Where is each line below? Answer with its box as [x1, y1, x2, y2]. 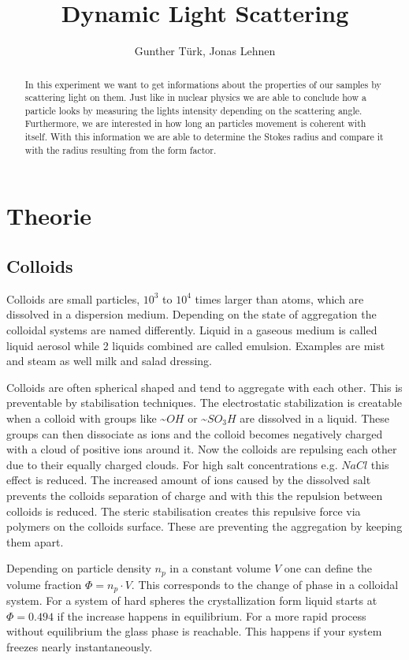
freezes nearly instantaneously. [6, 639, 153, 655]
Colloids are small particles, [6, 290, 140, 307]
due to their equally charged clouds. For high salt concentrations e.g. [6, 456, 338, 472]
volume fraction [6, 576, 82, 592]
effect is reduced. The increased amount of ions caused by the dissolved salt [6, 472, 371, 488]
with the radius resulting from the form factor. [24, 143, 217, 156]
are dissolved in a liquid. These [240, 410, 390, 426]
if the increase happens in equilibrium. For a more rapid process [57, 607, 366, 624]
